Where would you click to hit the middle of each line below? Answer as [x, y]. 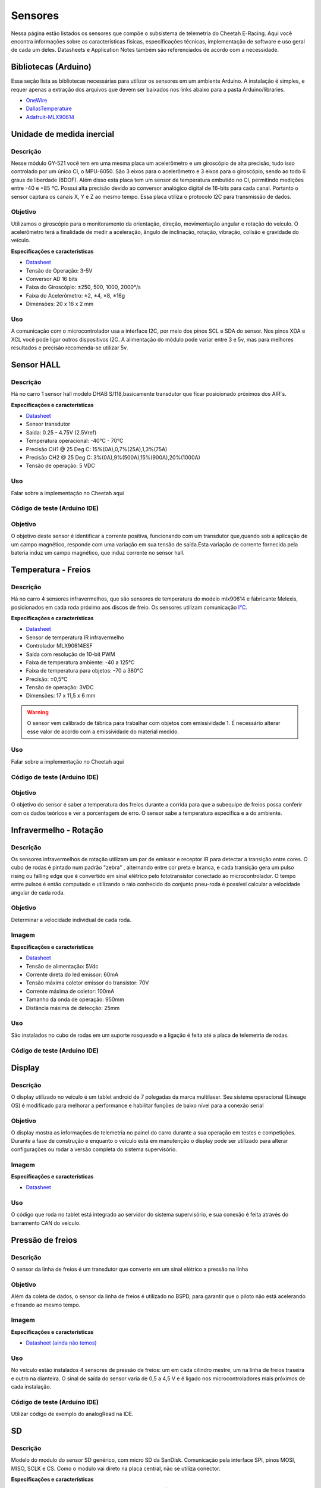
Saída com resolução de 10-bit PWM [70, 654]
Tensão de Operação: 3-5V [59, 270]
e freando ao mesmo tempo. [46, 1305]
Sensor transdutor [48, 424]
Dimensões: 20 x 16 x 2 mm [60, 304]
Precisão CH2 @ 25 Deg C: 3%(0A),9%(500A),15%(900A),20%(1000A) [113, 457]
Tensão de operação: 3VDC [60, 687]
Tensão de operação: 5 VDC [60, 466]
